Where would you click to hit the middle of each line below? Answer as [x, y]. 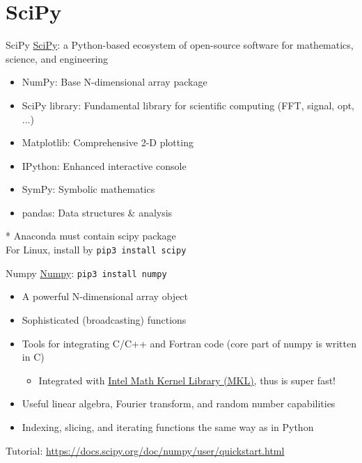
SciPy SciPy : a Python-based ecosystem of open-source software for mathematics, [180, 45]
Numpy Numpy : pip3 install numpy [86, 273]
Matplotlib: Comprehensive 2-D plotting [108, 142]
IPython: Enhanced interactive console [104, 165]
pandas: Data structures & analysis [97, 212]
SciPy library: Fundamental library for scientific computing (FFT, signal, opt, [188, 105]
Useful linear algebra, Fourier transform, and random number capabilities [179, 403]
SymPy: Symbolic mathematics [88, 189]
